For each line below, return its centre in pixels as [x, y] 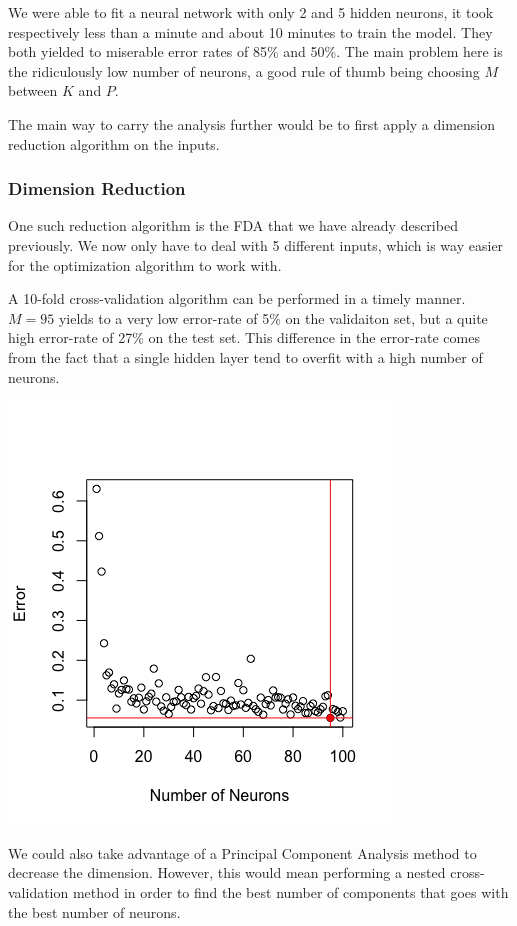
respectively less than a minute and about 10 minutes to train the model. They [250, 31]
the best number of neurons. [94, 911]
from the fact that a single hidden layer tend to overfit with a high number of [245, 356]
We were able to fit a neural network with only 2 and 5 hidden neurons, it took [251, 12]
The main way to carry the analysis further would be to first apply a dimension [252, 123]
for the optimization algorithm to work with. [145, 264]
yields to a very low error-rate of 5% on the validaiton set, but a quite [273, 317]
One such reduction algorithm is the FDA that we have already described [233, 225]
